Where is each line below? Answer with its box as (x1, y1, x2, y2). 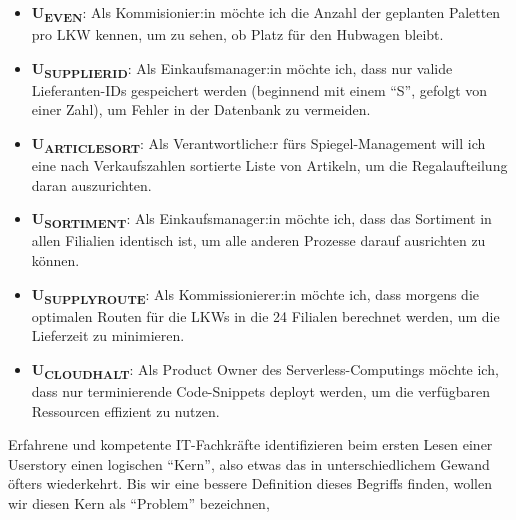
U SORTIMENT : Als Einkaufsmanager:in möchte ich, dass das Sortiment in (31, 208, 492, 232)
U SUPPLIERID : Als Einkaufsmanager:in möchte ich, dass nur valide (31, 57, 453, 81)
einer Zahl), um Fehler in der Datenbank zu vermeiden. (31, 99, 371, 120)
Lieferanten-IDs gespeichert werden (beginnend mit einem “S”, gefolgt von (31, 79, 488, 100)
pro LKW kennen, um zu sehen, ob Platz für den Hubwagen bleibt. (31, 24, 444, 45)
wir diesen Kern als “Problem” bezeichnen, (8, 493, 270, 514)
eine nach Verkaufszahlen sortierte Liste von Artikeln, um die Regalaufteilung (31, 155, 508, 176)
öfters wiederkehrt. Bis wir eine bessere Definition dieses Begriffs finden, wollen (8, 473, 492, 494)
